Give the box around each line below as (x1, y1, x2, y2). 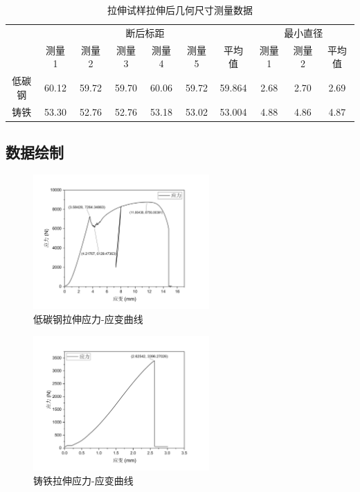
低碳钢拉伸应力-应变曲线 (33, 311, 143, 326)
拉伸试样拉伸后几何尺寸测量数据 (107, 3, 253, 17)
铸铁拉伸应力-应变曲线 (33, 473, 134, 487)
